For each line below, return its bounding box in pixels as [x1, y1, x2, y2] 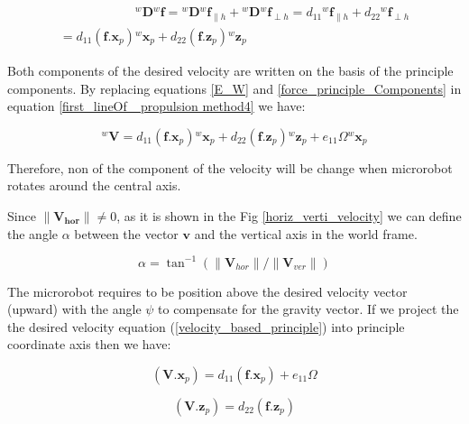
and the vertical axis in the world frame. [194, 224, 418, 243]
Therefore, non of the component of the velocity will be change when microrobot [7, 158, 453, 177]
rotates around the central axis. [7, 176, 181, 195]
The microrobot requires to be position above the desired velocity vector [7, 281, 408, 300]
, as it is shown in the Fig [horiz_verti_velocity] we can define [116, 206, 462, 225]
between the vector [74, 224, 179, 243]
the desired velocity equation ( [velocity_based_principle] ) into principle [7, 317, 405, 336]
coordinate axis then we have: [7, 335, 171, 354]
